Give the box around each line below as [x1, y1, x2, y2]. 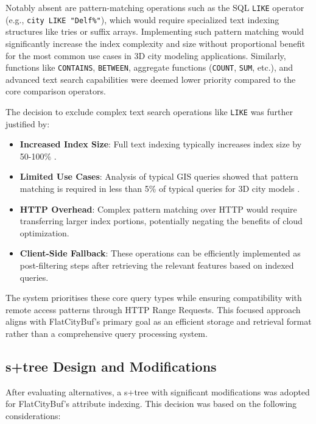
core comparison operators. [5, 85, 106, 97]
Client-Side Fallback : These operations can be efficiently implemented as [19, 247, 301, 260]
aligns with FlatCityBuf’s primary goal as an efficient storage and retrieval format [5, 315, 312, 328]
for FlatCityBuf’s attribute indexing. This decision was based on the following [5, 397, 297, 410]
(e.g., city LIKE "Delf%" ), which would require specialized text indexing [5, 13, 279, 26]
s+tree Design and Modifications [5, 356, 217, 375]
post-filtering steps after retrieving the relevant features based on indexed [19, 258, 294, 271]
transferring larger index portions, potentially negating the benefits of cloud [19, 214, 303, 227]
